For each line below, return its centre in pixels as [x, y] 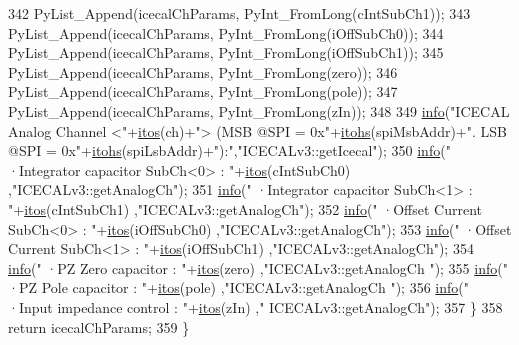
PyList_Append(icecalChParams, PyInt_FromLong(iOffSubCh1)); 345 [226, 52]
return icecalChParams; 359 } [99, 326]
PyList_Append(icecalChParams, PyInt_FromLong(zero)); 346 [203, 71]
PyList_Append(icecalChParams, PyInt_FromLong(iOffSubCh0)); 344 [226, 32]
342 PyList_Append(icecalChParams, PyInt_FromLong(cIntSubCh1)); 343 [239, 13]
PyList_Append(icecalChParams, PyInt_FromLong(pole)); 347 [203, 91]
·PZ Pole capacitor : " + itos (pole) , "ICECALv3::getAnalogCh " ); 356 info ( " [238, 287]
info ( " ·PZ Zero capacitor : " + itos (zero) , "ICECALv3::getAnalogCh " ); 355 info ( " [258, 267]
